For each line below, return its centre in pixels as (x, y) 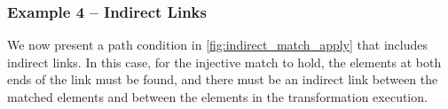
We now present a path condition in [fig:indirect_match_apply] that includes (217, 45)
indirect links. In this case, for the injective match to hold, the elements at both (224, 62)
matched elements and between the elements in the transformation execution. (217, 97)
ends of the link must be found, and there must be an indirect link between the (223, 79)
